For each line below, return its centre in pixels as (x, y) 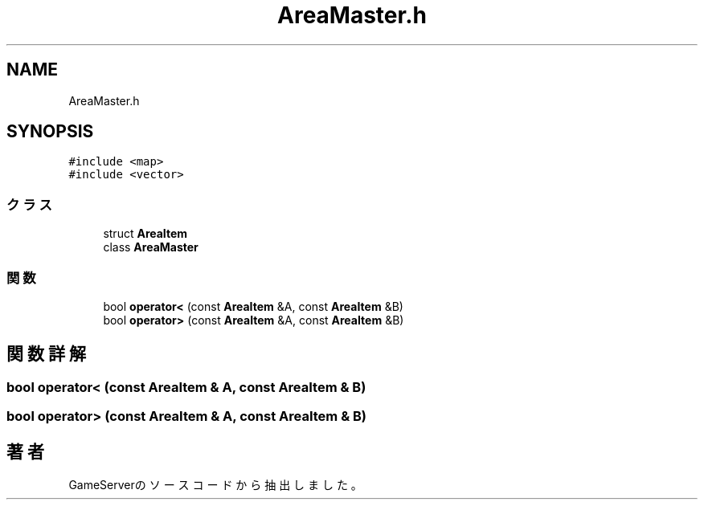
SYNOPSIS (50, 132)
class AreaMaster (151, 247)
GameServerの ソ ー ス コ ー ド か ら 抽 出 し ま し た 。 (215, 485)
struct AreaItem (145, 234)
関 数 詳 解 (46, 354)
